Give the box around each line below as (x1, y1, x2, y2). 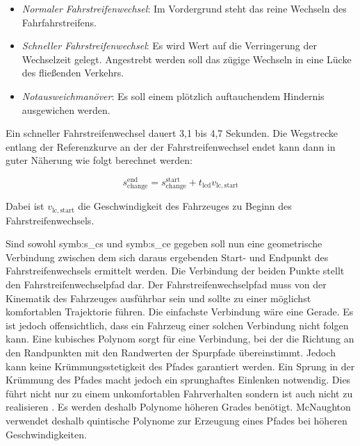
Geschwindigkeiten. (6, 427, 87, 441)
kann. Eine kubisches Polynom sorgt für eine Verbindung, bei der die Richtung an (6, 331, 354, 346)
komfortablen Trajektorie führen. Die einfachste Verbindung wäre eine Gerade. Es (6, 304, 354, 319)
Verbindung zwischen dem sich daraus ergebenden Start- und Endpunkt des (6, 249, 329, 264)
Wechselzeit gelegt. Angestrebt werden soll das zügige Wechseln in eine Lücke (22, 51, 352, 66)
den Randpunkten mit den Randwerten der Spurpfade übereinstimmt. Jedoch (6, 345, 336, 359)
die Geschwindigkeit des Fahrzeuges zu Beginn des (78, 199, 292, 213)
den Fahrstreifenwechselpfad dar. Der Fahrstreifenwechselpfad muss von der (6, 277, 327, 291)
